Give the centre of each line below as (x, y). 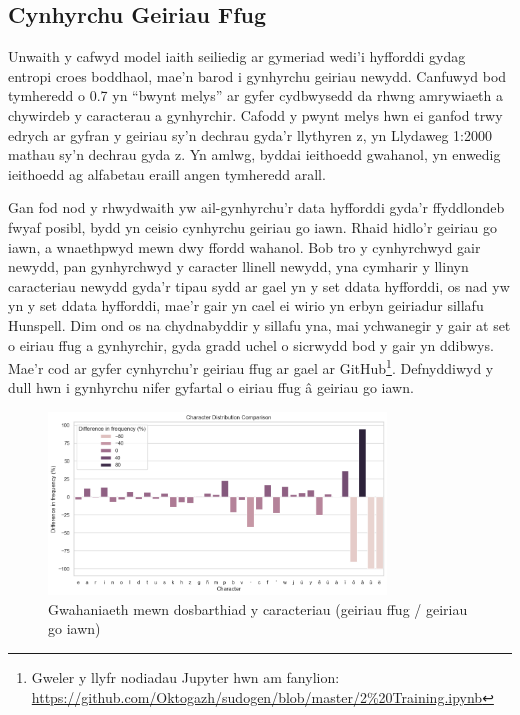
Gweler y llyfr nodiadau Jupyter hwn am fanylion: (185, 676)
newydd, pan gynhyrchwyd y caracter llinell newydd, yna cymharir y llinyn (238, 266)
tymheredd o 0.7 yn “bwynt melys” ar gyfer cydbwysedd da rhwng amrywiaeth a (256, 95)
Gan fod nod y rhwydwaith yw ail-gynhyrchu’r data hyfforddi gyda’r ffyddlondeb (256, 207)
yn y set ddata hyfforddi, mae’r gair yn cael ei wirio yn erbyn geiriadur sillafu (246, 305)
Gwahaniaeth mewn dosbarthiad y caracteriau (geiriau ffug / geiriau (258, 608)
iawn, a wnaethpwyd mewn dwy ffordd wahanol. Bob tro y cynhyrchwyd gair (244, 246)
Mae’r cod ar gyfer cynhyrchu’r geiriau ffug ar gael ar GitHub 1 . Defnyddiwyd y (251, 366)
